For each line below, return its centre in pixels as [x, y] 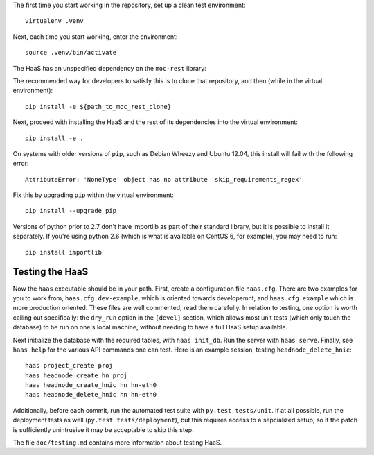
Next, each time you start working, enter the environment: [95, 36]
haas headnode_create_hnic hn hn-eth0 [91, 385]
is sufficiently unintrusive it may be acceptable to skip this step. [103, 429]
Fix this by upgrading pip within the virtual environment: [93, 195]
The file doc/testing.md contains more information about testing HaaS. [117, 443]
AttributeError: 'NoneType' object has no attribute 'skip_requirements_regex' [164, 179]
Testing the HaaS [51, 272]
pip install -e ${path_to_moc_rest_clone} [98, 106]
